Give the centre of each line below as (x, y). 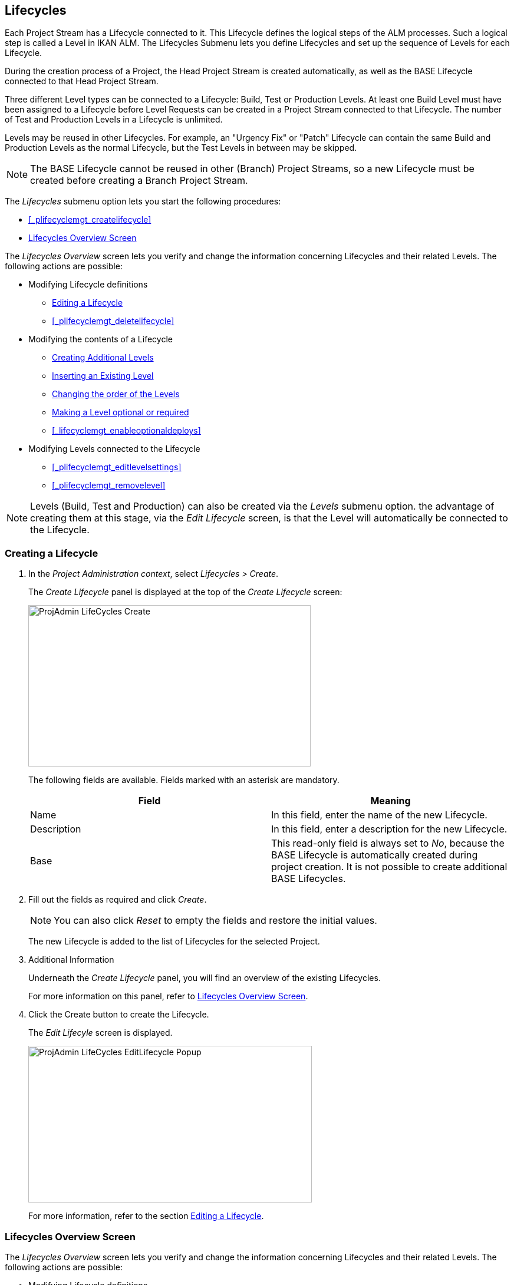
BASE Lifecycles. (309, 879)
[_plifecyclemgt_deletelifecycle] (113, 321)
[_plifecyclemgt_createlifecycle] (90, 220)
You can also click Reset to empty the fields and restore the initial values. (215, 921)
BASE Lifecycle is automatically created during (375, 855)
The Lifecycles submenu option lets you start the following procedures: (143, 201)
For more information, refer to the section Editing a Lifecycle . (146, 1216)
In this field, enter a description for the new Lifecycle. (389, 829)
